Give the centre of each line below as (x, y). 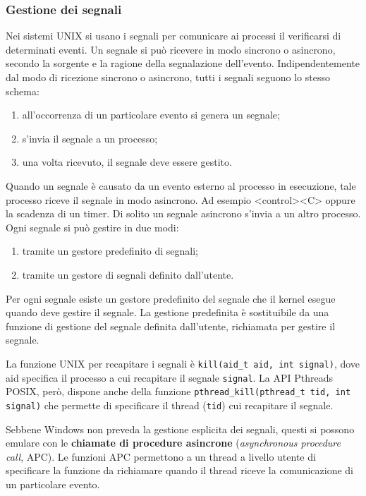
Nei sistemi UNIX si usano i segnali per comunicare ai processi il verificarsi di (173, 36)
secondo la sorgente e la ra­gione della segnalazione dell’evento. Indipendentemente (183, 63)
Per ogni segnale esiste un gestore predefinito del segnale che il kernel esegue (171, 298)
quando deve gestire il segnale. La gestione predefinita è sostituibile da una (167, 312)
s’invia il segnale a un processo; (90, 138)
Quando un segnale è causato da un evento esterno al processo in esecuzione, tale (181, 185)
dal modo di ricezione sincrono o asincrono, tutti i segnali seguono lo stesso (168, 77)
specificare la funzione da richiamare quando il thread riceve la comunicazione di (179, 470)
